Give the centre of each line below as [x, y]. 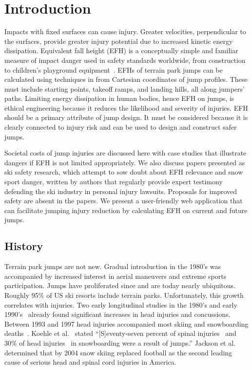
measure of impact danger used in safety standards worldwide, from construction [125, 60]
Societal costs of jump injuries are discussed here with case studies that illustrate [126, 153]
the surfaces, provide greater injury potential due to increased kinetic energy [119, 41]
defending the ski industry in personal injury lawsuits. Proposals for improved [121, 191]
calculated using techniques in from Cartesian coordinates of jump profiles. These [126, 79]
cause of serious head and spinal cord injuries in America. [90, 362]
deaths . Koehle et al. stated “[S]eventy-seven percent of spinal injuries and [120, 333]
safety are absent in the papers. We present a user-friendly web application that [124, 201]
